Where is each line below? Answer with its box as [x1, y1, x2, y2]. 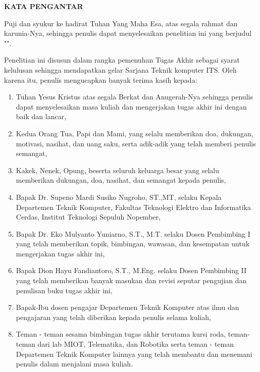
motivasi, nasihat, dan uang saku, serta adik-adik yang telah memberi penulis [16, 138, 256, 148]
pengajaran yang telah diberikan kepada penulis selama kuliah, [16, 311, 211, 322]
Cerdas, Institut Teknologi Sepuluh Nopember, [16, 211, 161, 222]
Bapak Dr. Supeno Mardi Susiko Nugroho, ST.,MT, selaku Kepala [16, 191, 222, 202]
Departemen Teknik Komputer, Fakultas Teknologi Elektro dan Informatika [16, 201, 251, 212]
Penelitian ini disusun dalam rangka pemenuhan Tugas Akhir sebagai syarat [4, 55, 240, 65]
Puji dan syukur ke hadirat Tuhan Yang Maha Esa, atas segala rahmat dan [4, 18, 238, 28]
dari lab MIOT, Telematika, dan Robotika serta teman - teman [37, 339, 234, 349]
